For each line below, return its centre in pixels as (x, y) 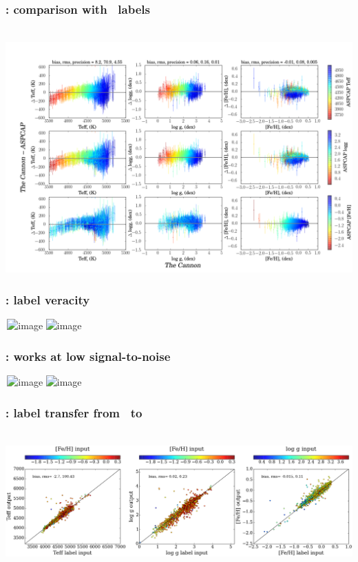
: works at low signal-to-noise (88, 356)
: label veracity (48, 300)
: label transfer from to (74, 412)
